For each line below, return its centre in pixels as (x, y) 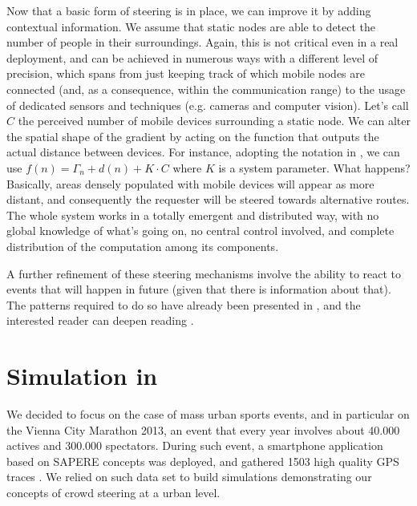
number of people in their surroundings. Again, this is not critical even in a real (202, 42)
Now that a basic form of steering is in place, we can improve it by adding (189, 10)
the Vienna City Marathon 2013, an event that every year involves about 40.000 (203, 429)
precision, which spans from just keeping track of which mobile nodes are (186, 73)
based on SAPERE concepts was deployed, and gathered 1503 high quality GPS (203, 461)
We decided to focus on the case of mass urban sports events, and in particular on (208, 414)
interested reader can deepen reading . (100, 320)
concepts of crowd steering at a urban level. (113, 492)
